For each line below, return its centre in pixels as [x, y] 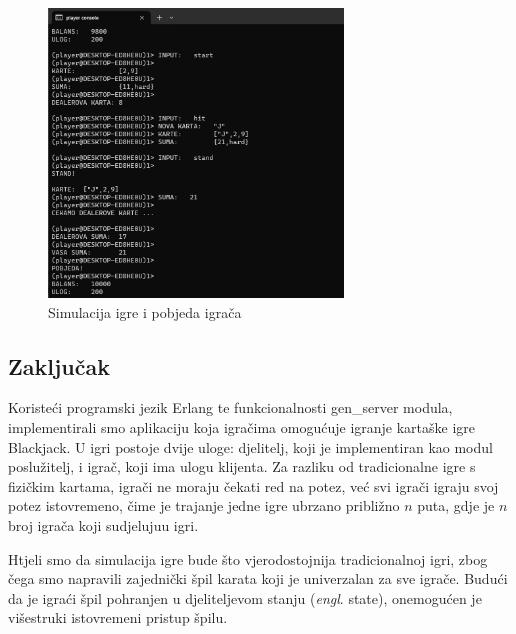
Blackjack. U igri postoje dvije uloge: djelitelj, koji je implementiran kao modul [250, 446]
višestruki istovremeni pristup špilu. [118, 617]
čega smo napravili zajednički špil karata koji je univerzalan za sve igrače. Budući [258, 578]
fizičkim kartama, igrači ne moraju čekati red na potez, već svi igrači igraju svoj [253, 485]
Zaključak [59, 365]
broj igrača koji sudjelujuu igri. [103, 525]
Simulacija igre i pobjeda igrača [145, 311]
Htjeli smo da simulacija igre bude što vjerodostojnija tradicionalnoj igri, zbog [248, 558]
